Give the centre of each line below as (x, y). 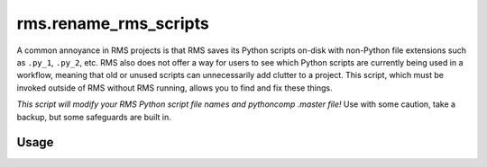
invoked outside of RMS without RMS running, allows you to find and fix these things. (175, 88)
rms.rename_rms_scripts (113, 23)
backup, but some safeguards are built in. (94, 117)
